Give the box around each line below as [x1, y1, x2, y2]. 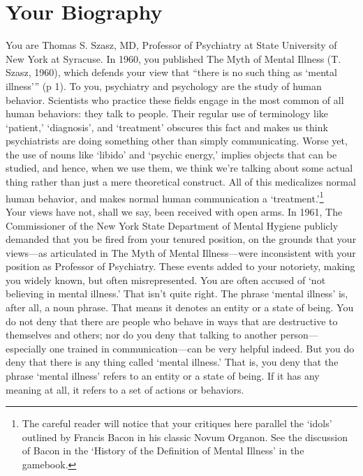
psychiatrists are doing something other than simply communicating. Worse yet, [6, 133, 348, 148]
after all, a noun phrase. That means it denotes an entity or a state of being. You [6, 300, 354, 315]
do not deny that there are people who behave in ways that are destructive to [6, 313, 338, 328]
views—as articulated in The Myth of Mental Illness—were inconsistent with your [6, 245, 356, 260]
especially [6, 341, 47, 355]
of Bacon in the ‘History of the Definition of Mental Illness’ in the [22, 443, 304, 458]
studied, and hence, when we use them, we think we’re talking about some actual [6, 161, 353, 175]
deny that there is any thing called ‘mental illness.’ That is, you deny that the [6, 355, 339, 369]
